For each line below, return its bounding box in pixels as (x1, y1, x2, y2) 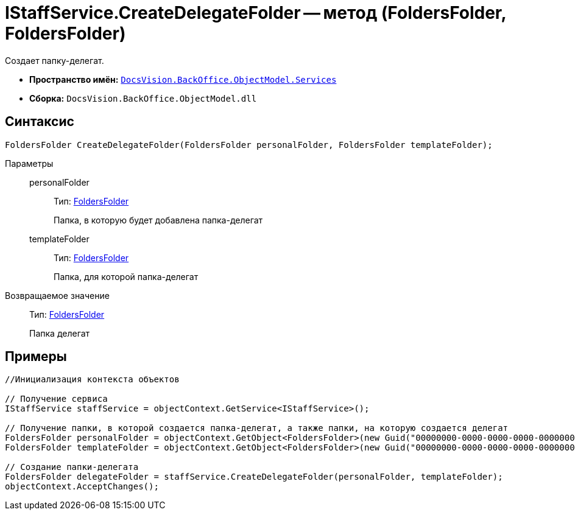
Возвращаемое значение (5, 290, 110, 301)
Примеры (5, 349, 67, 365)
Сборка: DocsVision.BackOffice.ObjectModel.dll (29, 93, 257, 103)
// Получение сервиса (5, 394, 108, 404)
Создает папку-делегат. (5, 55, 104, 66)
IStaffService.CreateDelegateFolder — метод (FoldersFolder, (5, 2, 507, 23)
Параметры (5, 158, 54, 169)
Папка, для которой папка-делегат (54, 271, 199, 282)
